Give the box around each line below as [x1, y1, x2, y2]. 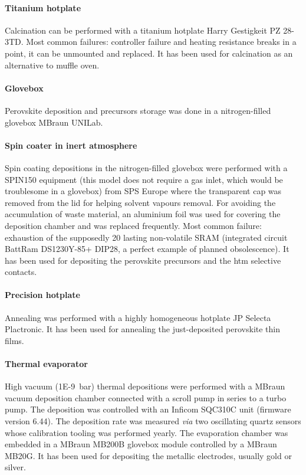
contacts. [5, 266, 37, 278]
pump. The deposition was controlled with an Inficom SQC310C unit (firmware [5, 403, 291, 415]
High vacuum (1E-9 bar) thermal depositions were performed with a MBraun [5, 380, 285, 392]
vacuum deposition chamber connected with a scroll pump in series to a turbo [5, 391, 287, 404]
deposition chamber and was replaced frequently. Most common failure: [5, 219, 262, 231]
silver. [5, 461, 26, 473]
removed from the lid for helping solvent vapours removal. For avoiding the [5, 196, 276, 208]
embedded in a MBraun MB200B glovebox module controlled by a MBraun [5, 438, 277, 450]
